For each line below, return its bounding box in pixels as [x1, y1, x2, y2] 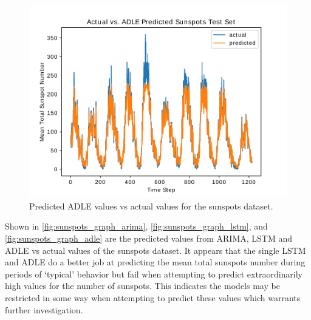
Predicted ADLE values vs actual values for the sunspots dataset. [29, 199, 273, 212]
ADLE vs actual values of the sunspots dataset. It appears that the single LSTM [5, 243, 306, 256]
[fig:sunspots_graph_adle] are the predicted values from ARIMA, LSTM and [5, 232, 293, 244]
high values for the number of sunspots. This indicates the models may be [5, 279, 280, 292]
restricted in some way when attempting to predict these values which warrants [5, 291, 301, 304]
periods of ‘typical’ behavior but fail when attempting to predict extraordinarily [5, 267, 303, 280]
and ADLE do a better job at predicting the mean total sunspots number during [5, 256, 306, 268]
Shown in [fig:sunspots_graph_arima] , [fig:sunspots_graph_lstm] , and [5, 220, 268, 233]
